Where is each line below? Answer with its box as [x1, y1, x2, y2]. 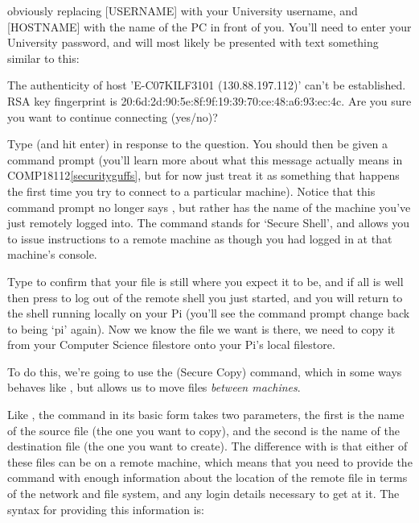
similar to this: [7, 49, 80, 66]
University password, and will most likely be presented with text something [7, 34, 379, 51]
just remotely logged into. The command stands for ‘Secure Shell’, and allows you [7, 214, 410, 231]
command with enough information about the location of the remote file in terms [7, 469, 408, 486]
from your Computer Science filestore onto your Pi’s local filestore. [7, 336, 335, 353]
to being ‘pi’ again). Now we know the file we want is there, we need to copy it [7, 320, 396, 337]
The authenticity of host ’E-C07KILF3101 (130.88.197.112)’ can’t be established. [7, 77, 406, 93]
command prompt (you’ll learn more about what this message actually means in [7, 151, 403, 168]
